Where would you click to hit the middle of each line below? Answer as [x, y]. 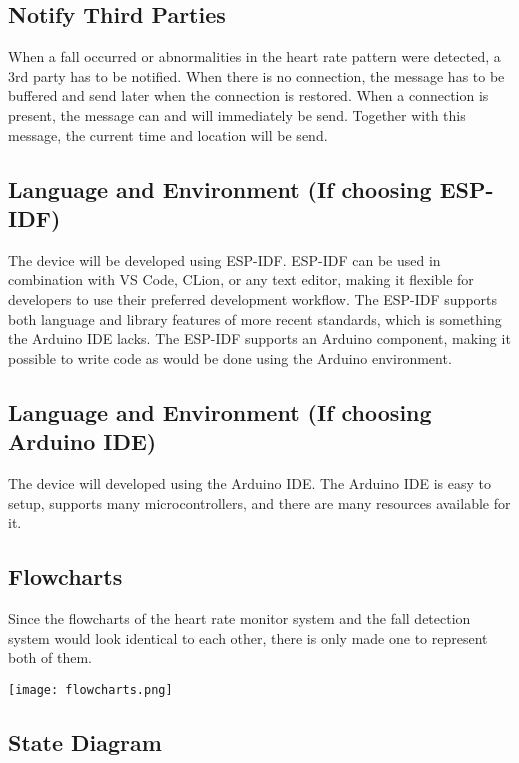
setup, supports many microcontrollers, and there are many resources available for [259, 502]
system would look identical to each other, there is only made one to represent [248, 637]
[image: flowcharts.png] [90, 689]
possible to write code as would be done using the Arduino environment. [230, 357]
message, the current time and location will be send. [168, 134]
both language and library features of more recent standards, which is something [255, 318]
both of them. [50, 657]
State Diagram [85, 741]
